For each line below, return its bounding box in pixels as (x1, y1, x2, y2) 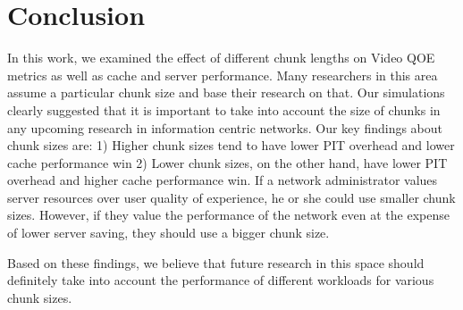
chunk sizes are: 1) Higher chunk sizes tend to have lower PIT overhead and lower (7, 136, 455, 155)
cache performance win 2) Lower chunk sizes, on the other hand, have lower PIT (7, 153, 448, 172)
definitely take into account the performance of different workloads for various (7, 271, 434, 289)
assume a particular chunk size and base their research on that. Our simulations (7, 83, 445, 102)
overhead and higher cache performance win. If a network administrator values (7, 171, 438, 189)
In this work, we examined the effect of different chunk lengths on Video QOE (7, 48, 435, 67)
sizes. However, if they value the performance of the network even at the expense (7, 205, 450, 224)
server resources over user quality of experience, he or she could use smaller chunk (7, 188, 456, 206)
